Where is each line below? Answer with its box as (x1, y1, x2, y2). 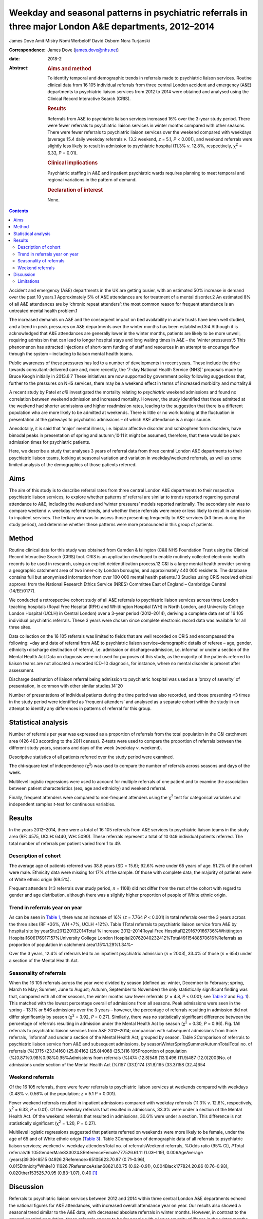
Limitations (18, 278, 40, 284)
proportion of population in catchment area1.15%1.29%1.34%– (9, 942, 133, 947)
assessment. (9, 667, 35, 673)
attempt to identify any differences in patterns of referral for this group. (9, 706, 152, 711)
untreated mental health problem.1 (9, 308, 77, 314)
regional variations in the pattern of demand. (47, 177, 137, 182)
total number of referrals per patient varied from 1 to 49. (9, 840, 121, 846)
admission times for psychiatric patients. (9, 439, 91, 445)
